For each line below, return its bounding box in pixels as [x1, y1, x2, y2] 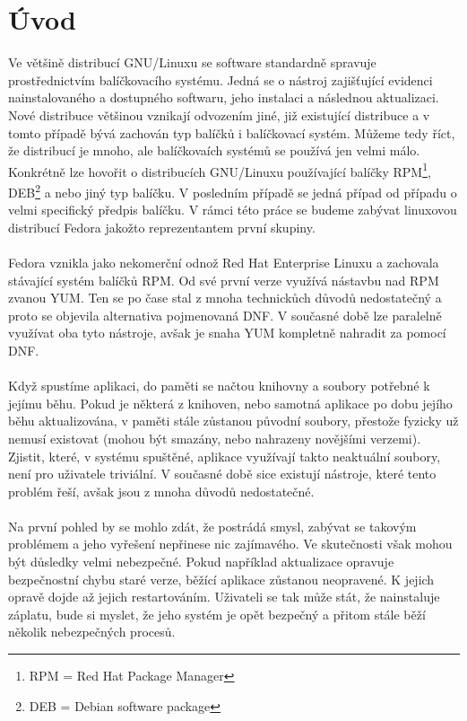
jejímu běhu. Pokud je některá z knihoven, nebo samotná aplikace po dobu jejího [8, 393, 453, 412]
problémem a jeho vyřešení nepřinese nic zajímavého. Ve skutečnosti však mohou [8, 534, 453, 553]
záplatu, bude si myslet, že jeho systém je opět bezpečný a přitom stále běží [8, 604, 426, 623]
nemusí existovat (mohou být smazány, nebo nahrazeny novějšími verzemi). [8, 428, 421, 447]
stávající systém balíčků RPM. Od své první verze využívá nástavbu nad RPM [8, 270, 439, 289]
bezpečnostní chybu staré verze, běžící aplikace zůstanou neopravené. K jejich [8, 569, 435, 588]
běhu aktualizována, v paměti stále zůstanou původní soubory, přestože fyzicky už [8, 411, 459, 430]
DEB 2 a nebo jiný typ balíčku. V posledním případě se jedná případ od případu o [8, 180, 457, 201]
